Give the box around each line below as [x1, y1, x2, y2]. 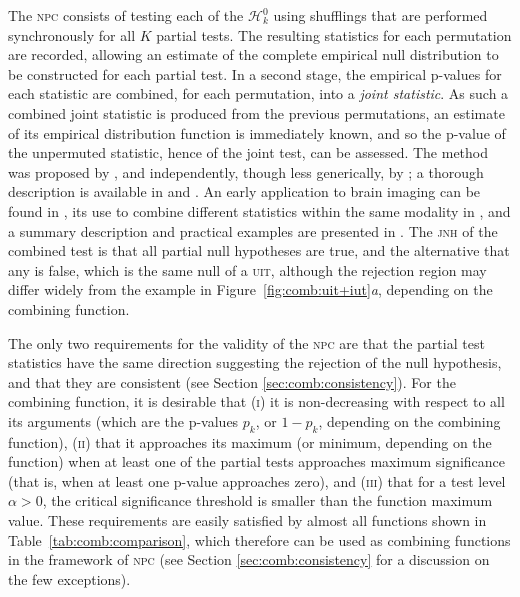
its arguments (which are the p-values [8, 410, 239, 431]
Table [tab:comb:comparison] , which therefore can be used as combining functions [8, 529, 511, 550]
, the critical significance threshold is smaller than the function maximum [42, 490, 493, 511]
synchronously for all [8, 24, 136, 45]
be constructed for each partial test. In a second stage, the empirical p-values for [8, 63, 502, 84]
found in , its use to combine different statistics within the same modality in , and [8, 200, 511, 221]
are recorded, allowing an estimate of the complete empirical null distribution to [8, 44, 499, 65]
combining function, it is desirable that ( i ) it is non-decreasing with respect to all [8, 391, 505, 412]
